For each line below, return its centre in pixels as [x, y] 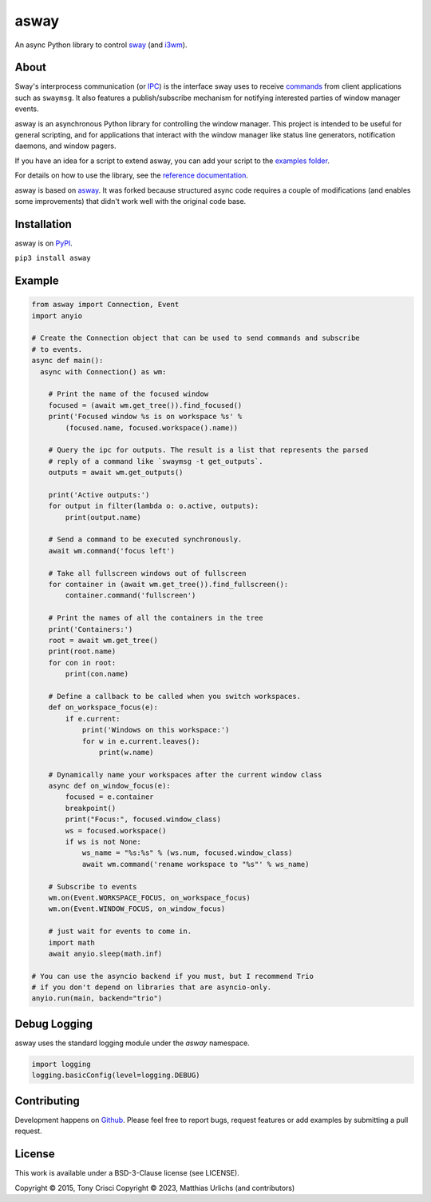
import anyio [57, 315]
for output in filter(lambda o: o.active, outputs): [154, 506]
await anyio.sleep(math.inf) [105, 953]
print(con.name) [97, 674]
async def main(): [67, 361]
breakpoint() [91, 808]
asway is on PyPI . [44, 243]
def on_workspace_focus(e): [103, 707]
